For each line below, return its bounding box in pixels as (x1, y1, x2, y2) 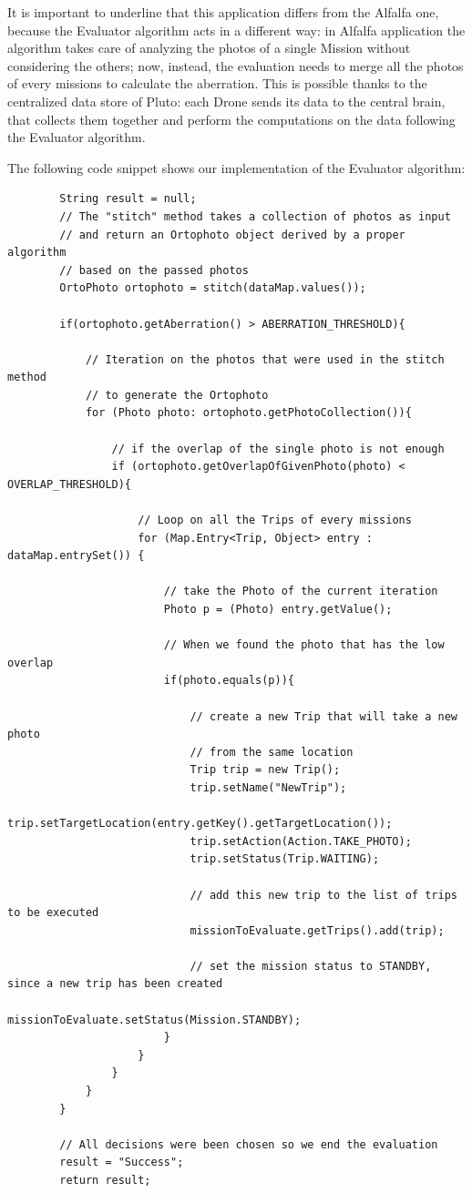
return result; (59, 1174, 151, 1187)
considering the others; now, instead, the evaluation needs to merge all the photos (7, 56, 464, 75)
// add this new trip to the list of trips (190, 888, 457, 902)
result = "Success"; (59, 1156, 184, 1169)
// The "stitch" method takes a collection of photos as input (59, 209, 451, 223)
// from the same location (190, 745, 354, 759)
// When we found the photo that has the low (163, 638, 445, 652)
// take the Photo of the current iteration (163, 585, 438, 598)
